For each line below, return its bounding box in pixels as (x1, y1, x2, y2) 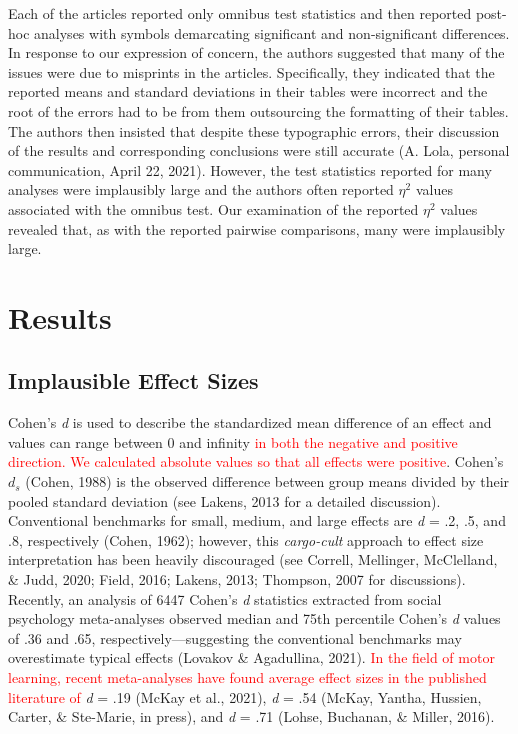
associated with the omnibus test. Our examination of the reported (8, 198, 419, 219)
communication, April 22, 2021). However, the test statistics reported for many (8, 159, 492, 180)
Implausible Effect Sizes (8, 365, 259, 396)
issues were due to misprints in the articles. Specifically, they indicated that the (8, 61, 495, 82)
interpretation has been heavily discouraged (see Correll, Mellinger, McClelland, (8, 549, 498, 570)
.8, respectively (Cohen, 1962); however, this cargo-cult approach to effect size (8, 529, 484, 550)
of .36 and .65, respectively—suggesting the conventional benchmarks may (8, 627, 462, 648)
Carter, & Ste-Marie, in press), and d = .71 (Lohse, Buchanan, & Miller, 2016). (8, 706, 495, 727)
